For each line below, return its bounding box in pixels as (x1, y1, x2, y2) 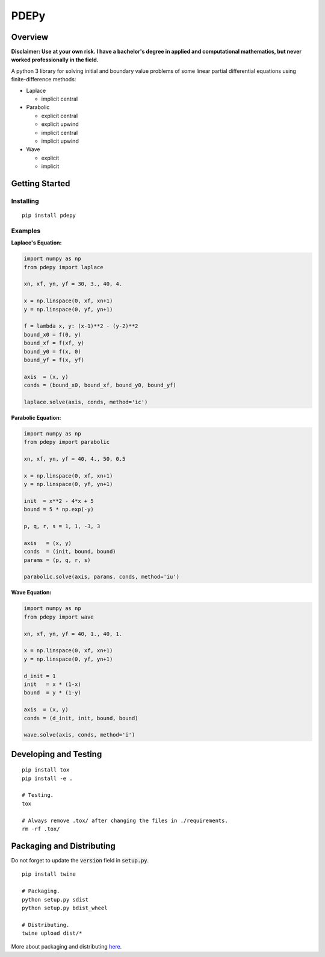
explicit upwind (41, 120, 79, 128)
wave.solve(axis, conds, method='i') (23, 732, 135, 738)
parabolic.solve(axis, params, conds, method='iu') (23, 573, 180, 581)
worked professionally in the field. (11, 56, 99, 63)
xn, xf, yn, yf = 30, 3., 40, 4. (23, 281, 123, 287)
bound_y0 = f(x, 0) (23, 348, 81, 355)
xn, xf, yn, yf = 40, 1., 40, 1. (23, 630, 123, 637)
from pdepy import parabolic (23, 438, 110, 446)
